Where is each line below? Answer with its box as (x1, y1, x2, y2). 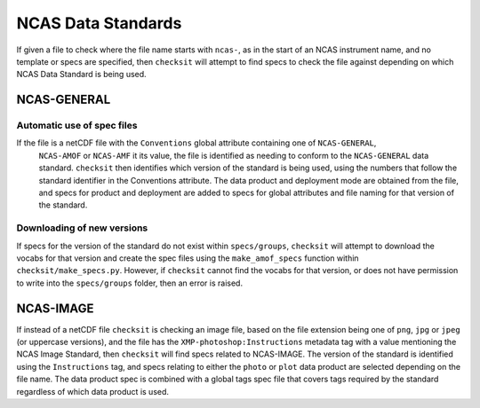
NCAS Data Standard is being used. (16, 69, 147, 80)
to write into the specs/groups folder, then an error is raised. (16, 278, 244, 288)
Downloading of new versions (16, 222, 148, 234)
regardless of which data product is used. (16, 386, 169, 396)
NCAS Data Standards (16, 13, 182, 33)
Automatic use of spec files (16, 120, 138, 132)
